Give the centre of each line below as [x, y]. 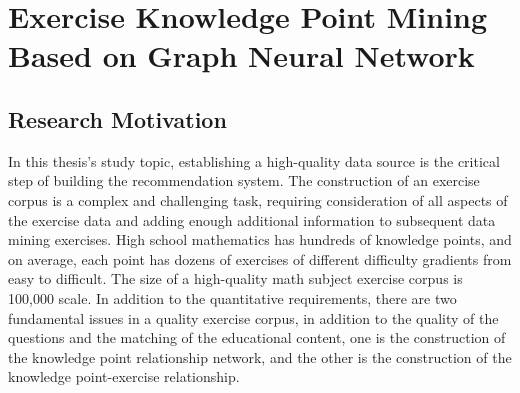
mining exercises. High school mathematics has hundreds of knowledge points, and [260, 239]
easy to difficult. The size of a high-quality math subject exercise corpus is [235, 278]
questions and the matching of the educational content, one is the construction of [257, 337]
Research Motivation [117, 118]
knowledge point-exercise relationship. [124, 376]
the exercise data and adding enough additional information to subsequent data [252, 219]
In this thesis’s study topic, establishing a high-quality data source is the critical [254, 160]
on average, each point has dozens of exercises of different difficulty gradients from [260, 258]
